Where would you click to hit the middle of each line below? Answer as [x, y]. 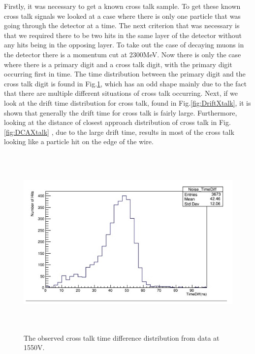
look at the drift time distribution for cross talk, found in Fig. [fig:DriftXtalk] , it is [127, 102]
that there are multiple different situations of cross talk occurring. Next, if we [121, 93]
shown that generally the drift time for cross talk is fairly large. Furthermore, [121, 112]
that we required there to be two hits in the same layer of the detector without [123, 35]
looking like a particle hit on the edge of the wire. [79, 141]
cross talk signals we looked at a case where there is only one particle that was [122, 16]
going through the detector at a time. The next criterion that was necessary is [122, 25]
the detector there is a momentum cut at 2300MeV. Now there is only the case [123, 54]
